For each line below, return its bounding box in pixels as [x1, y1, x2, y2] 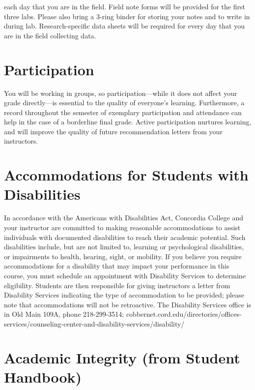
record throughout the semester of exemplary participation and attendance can [4, 107, 242, 117]
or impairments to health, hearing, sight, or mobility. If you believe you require [4, 251, 242, 261]
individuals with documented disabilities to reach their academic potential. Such [4, 232, 246, 242]
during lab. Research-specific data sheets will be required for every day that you [4, 21, 245, 31]
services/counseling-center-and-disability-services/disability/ [4, 318, 185, 329]
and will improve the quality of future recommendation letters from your [4, 126, 223, 136]
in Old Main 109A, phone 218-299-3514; [4, 309, 124, 319]
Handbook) [4, 366, 82, 387]
